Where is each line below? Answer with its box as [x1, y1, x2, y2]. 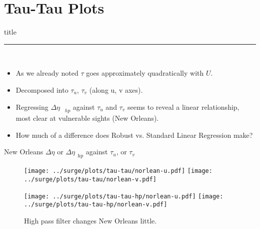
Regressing [15, 101, 48, 112]
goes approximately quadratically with [86, 68, 204, 78]
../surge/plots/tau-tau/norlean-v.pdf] [24, 175, 156, 183]
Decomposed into [15, 84, 68, 95]
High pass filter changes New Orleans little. [24, 215, 157, 225]
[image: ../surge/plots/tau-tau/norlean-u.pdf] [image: [24, 167, 212, 175]
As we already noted [15, 68, 78, 78]
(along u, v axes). [89, 84, 143, 95]
